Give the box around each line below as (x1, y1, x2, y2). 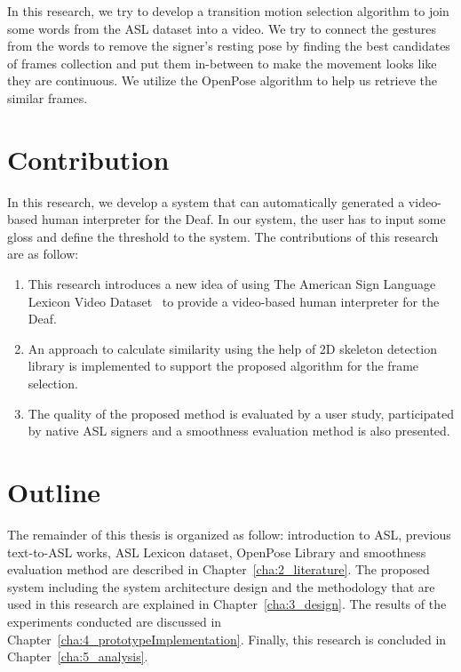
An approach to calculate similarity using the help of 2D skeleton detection (28, 339, 437, 357)
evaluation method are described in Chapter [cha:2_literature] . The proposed (7, 560, 430, 579)
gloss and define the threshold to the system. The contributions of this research (7, 227, 439, 245)
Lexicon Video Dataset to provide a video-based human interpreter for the (28, 292, 440, 310)
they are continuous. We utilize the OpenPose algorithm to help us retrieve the (7, 71, 437, 90)
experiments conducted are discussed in (7, 612, 222, 630)
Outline (7, 474, 101, 509)
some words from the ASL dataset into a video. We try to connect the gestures (7, 19, 436, 37)
